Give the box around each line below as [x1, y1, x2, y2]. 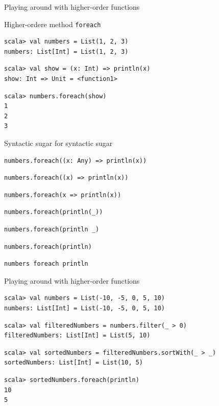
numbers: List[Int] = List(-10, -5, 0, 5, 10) [4, 304, 165, 312]
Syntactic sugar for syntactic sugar [4, 138, 113, 148]
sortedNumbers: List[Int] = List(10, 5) [4, 359, 143, 367]
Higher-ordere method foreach [4, 18, 101, 29]
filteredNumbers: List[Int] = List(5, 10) [4, 332, 151, 339]
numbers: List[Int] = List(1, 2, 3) [4, 48, 129, 55]
